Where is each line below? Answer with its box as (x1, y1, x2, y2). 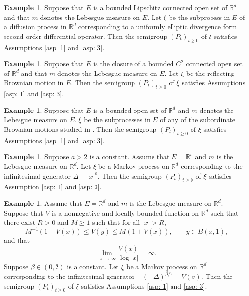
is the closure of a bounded (93, 58, 174, 69)
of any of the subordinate (160, 114, 235, 125)
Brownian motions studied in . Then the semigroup (4, 124, 157, 134)
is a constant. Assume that (89, 151, 170, 162)
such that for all (92, 217, 140, 227)
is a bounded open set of (93, 105, 167, 115)
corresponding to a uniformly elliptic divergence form (78, 21, 237, 32)
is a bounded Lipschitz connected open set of (93, 2, 228, 12)
